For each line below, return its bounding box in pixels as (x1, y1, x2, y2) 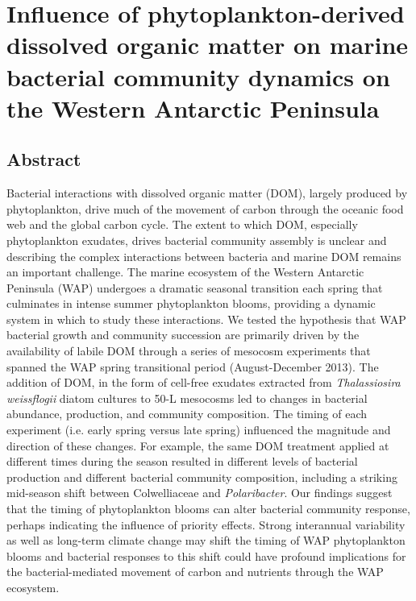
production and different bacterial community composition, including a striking (6, 468, 397, 485)
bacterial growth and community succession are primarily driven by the (6, 326, 360, 343)
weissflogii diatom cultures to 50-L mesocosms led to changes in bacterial (6, 389, 368, 406)
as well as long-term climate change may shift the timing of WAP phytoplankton (6, 532, 406, 549)
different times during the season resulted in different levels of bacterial (6, 453, 358, 470)
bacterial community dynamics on (6, 60, 390, 93)
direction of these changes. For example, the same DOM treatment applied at (6, 437, 389, 454)
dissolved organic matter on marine (6, 28, 409, 61)
